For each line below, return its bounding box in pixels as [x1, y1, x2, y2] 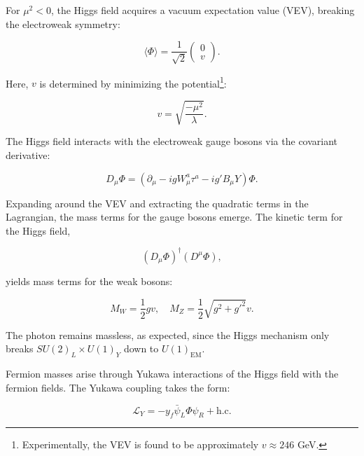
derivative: [6, 148, 50, 163]
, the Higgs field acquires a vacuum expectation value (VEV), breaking [50, 3, 355, 17]
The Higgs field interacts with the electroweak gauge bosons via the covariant [6, 134, 338, 148]
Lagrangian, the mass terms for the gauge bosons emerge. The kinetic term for [6, 209, 343, 224]
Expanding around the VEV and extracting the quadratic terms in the [6, 195, 309, 210]
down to [123, 341, 159, 356]
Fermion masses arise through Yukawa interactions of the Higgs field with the [6, 366, 339, 381]
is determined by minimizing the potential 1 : [39, 74, 227, 90]
